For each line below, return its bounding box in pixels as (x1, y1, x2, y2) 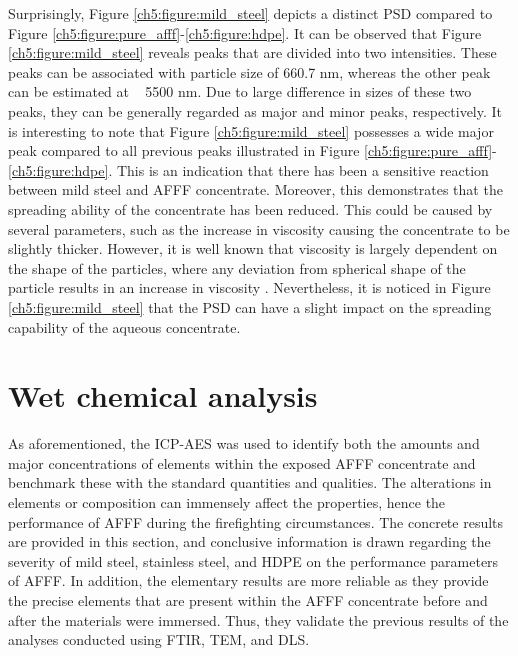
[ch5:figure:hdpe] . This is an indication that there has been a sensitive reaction (8, 159, 489, 180)
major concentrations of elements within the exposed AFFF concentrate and (8, 452, 476, 473)
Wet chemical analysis (8, 375, 318, 416)
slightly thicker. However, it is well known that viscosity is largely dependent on (8, 238, 498, 259)
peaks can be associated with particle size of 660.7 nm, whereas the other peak (8, 61, 491, 82)
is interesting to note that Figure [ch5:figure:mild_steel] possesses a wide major (8, 120, 494, 141)
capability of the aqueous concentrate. (8, 316, 241, 337)
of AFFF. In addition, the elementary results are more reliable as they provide (8, 570, 489, 591)
